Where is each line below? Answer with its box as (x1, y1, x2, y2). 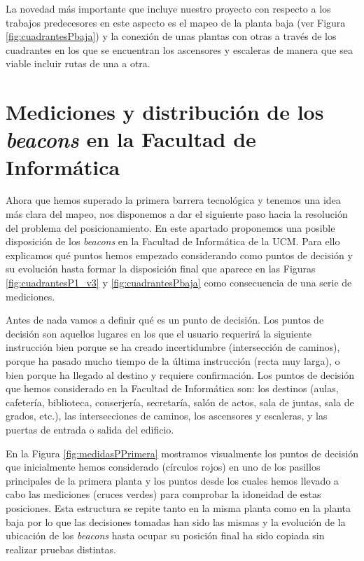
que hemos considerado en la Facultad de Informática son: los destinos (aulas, (6, 381, 339, 396)
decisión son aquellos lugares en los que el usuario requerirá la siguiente (6, 326, 312, 340)
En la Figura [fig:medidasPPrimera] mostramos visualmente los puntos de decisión (6, 445, 358, 460)
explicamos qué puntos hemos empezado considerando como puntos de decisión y (6, 247, 353, 262)
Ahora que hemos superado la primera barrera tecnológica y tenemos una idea (6, 193, 341, 207)
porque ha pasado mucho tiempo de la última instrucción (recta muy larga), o (6, 354, 340, 368)
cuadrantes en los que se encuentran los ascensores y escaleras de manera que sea (6, 42, 353, 57)
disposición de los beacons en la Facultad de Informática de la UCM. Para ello (6, 234, 340, 249)
